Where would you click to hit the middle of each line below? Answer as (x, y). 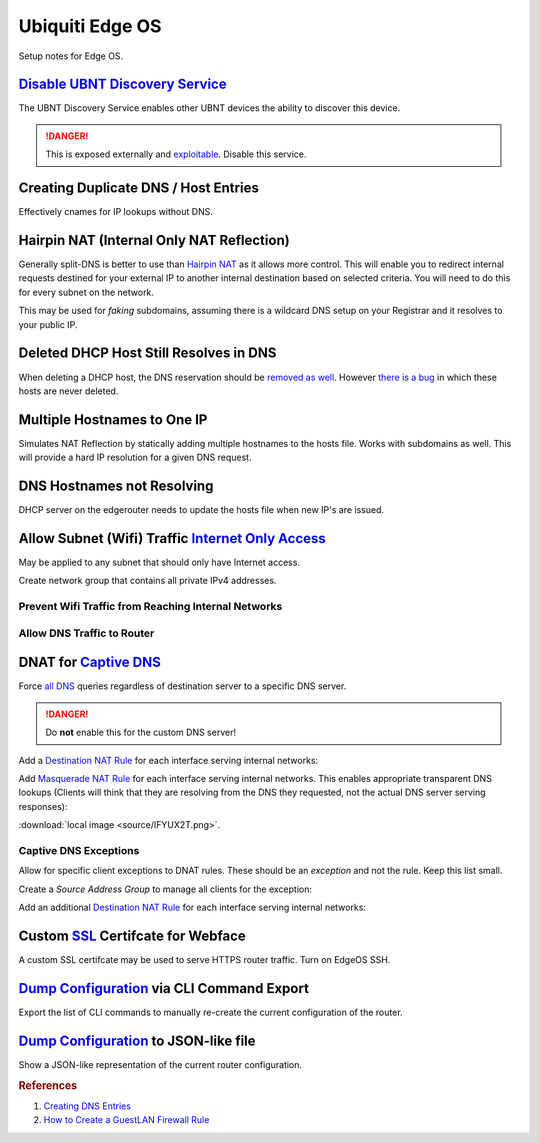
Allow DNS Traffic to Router (86, 633)
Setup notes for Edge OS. (71, 56)
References (48, 1085)
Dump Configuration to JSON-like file (137, 1040)
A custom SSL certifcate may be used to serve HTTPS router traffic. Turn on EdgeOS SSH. (204, 959)
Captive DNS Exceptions (79, 850)
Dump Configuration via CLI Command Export (164, 988)
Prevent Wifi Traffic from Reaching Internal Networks (150, 607)
